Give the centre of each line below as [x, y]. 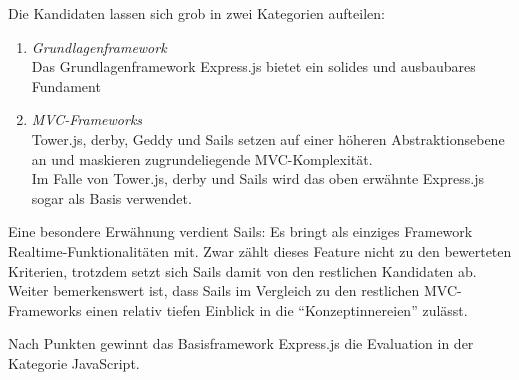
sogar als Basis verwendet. [111, 197]
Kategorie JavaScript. [74, 362]
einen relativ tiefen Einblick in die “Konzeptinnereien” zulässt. [277, 309]
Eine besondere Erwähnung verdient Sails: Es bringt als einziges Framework [240, 231]
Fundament [66, 85]
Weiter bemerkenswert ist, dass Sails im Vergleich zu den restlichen [214, 290]
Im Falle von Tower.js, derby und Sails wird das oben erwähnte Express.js [257, 178]
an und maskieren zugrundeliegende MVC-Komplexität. [202, 158]
